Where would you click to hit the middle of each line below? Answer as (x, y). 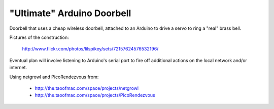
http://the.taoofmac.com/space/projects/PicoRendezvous (95, 95)
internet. (18, 68)
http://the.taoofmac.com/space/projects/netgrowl (87, 88)
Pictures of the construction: (39, 37)
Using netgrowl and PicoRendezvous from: (54, 77)
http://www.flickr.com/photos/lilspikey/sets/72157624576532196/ (90, 49)
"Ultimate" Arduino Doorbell (70, 13)
